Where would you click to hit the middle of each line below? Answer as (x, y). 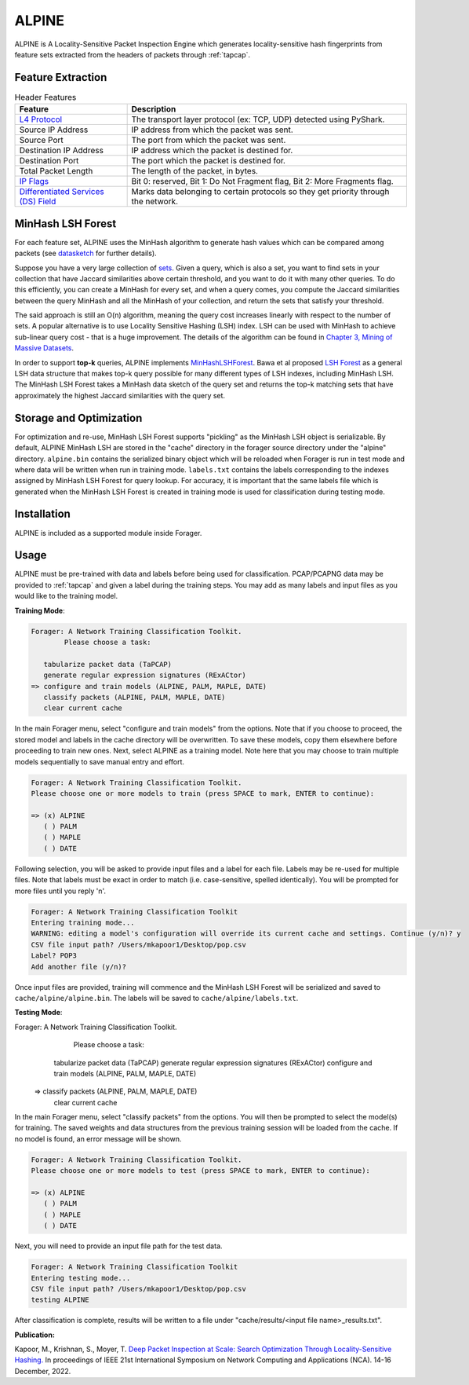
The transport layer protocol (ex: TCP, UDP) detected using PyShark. (258, 119)
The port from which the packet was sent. (209, 140)
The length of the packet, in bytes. (195, 171)
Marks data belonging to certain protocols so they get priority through (260, 192)
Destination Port (49, 161)
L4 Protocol (41, 119)
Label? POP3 (54, 956)
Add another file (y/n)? (79, 967)
